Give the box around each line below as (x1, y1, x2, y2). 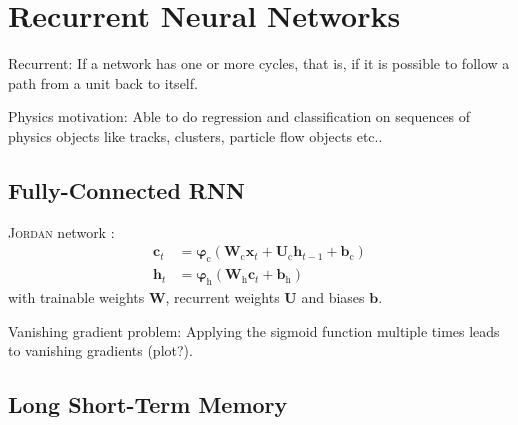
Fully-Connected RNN (8, 174, 245, 205)
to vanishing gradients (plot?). (8, 340, 193, 361)
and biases (301, 286, 365, 307)
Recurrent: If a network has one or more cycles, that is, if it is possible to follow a (8, 53, 510, 74)
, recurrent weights (165, 286, 280, 307)
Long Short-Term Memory (8, 389, 288, 420)
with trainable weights (8, 286, 145, 307)
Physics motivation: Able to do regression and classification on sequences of (8, 106, 471, 127)
